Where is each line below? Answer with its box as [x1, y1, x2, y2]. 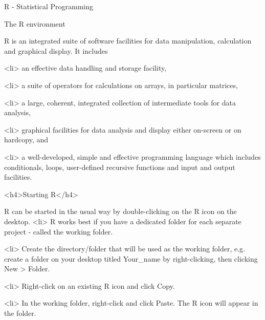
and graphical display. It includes [4, 45, 108, 56]
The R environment [4, 18, 65, 29]
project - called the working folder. [4, 226, 113, 237]
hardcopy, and [4, 134, 49, 145]
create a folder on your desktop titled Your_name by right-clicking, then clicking [4, 253, 258, 264]
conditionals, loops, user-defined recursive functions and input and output [4, 161, 235, 172]
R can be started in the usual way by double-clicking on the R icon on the [4, 206, 237, 217]
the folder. [4, 308, 36, 318]
